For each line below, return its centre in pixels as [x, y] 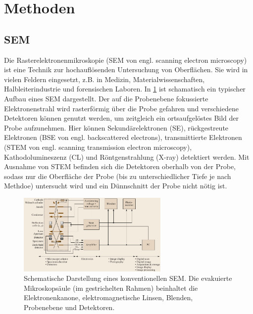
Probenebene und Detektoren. [69, 307]
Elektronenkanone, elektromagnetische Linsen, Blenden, [108, 297]
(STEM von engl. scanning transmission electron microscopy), [98, 147]
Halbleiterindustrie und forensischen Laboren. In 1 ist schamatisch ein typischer [125, 89]
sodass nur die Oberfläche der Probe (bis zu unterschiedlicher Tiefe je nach [118, 176]
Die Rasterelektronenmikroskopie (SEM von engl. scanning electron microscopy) [126, 60]
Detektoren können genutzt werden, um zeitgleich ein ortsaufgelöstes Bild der [122, 118]
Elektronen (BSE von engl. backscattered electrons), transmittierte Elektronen [123, 137]
